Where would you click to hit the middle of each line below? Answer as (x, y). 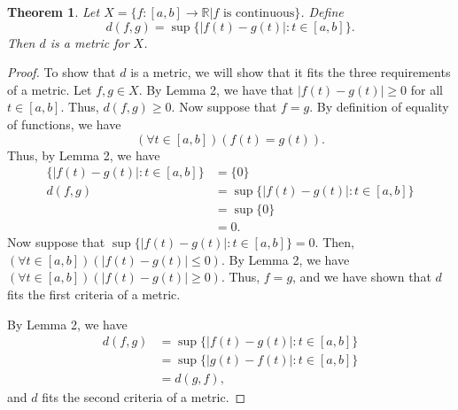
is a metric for (89, 42)
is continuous (259, 13)
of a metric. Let (50, 89)
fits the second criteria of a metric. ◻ (144, 397)
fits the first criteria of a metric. (94, 294)
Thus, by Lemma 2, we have (84, 155)
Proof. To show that (62, 72)
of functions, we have (64, 124)
